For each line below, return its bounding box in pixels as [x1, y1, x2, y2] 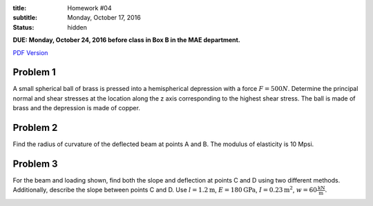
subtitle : [12, 14, 38, 22]
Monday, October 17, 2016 [67, 14, 141, 22]
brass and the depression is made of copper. [12, 104, 141, 112]
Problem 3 [12, 158, 58, 169]
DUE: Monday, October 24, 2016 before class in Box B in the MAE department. [12, 36, 241, 44]
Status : [12, 23, 35, 31]
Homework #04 [67, 4, 112, 12]
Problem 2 [12, 122, 58, 134]
